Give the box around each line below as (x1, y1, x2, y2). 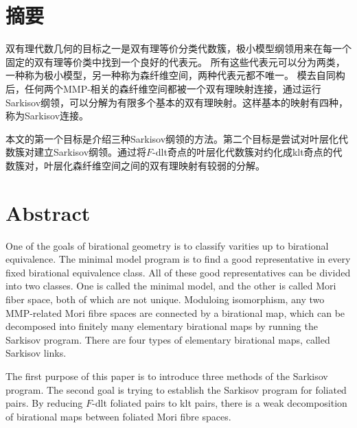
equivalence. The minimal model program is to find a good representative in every (5, 252, 351, 266)
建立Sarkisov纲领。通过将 (34, 145, 147, 159)
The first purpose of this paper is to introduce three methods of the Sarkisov (5, 368, 328, 383)
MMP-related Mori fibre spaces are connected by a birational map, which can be (5, 305, 345, 320)
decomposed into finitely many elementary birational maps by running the (5, 319, 318, 333)
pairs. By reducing (5, 396, 83, 410)
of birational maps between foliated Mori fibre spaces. (5, 409, 231, 423)
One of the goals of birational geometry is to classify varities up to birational (5, 238, 329, 252)
